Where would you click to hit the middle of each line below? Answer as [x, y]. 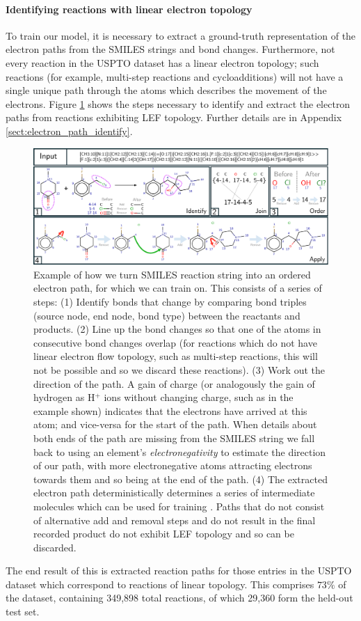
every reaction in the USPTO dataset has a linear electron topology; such [162, 62]
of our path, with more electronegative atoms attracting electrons [173, 465]
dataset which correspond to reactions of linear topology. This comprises [160, 584]
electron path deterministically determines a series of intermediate [174, 493]
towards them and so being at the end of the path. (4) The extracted [180, 479]
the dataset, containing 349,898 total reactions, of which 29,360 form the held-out [179, 598]
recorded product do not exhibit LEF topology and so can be [164, 534]
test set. [23, 612]
